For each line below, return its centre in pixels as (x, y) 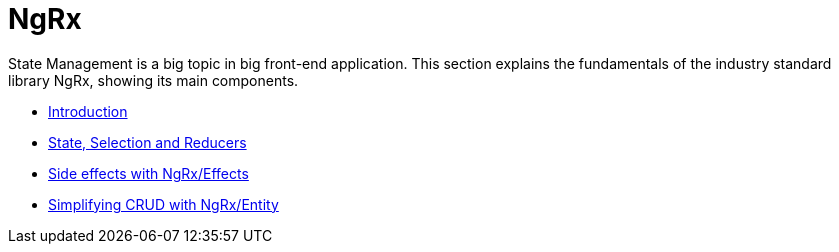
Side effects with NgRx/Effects (148, 173)
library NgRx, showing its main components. (153, 80)
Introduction (88, 111)
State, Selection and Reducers (147, 142)
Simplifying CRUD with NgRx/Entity (163, 204)
